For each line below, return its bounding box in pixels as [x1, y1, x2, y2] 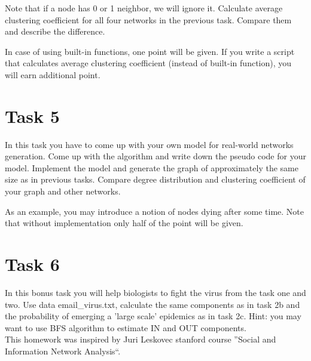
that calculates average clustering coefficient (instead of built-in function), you [5, 57, 292, 69]
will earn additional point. [5, 68, 100, 81]
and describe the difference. [5, 25, 105, 38]
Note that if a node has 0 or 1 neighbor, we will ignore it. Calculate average [5, 2, 283, 14]
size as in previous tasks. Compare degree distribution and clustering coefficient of [5, 173, 306, 186]
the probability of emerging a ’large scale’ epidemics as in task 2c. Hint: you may [5, 310, 301, 322]
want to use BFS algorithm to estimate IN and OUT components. [5, 321, 246, 334]
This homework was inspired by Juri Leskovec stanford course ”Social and [5, 333, 276, 345]
